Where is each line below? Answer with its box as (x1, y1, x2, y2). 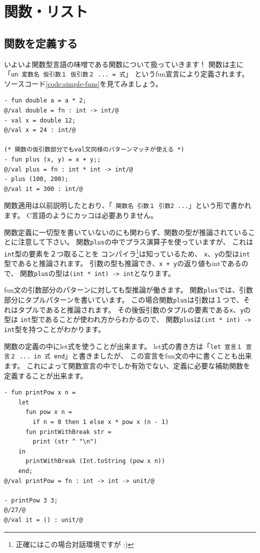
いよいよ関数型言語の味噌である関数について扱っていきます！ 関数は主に (4, 58, 243, 69)
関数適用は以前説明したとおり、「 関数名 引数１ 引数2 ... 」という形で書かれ (4, 200, 251, 210)
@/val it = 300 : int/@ (4, 185, 83, 192)
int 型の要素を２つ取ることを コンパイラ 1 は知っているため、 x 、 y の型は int (4, 246, 250, 258)
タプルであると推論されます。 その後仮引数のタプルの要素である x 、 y (17, 304, 244, 314)
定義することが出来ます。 (4, 370, 87, 380)
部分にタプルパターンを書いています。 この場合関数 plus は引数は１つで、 (4, 294, 243, 305)
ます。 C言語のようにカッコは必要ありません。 (4, 210, 157, 220)
